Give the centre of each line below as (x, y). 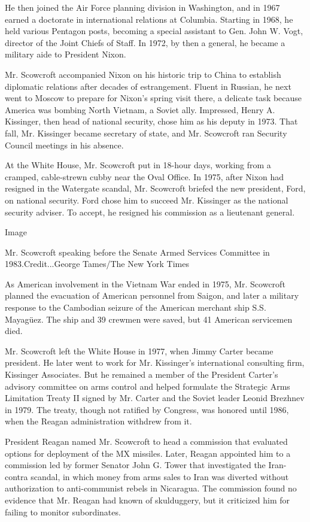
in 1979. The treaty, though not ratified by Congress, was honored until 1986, (147, 409)
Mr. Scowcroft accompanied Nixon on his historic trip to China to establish (143, 74)
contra (16, 476)
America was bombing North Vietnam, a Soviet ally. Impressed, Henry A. (140, 109)
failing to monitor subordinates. (63, 512)
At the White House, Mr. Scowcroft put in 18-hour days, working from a (138, 165)
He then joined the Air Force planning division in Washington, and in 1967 (142, 7)
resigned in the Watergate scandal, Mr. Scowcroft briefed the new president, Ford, (155, 188)
